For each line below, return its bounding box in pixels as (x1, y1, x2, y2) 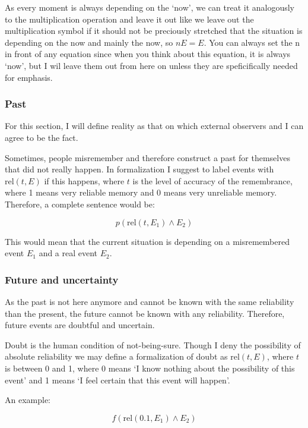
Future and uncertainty (5, 272, 119, 287)
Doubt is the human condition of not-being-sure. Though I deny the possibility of (5, 338, 301, 351)
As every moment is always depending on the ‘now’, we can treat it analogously (5, 1, 295, 13)
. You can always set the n (204, 36, 300, 48)
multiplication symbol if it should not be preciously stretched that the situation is (5, 24, 303, 37)
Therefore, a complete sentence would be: (5, 197, 155, 210)
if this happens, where (44, 174, 125, 187)
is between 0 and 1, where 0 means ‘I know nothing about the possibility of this (5, 361, 295, 374)
